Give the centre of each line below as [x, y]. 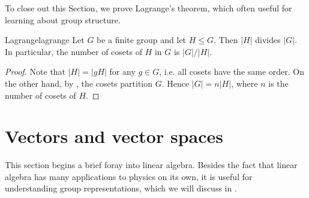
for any [122, 71]
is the [278, 83]
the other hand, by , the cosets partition [79, 83]
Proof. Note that [35, 71]
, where [244, 83]
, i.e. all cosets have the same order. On [232, 71]
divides [268, 40]
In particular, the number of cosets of [73, 51]
